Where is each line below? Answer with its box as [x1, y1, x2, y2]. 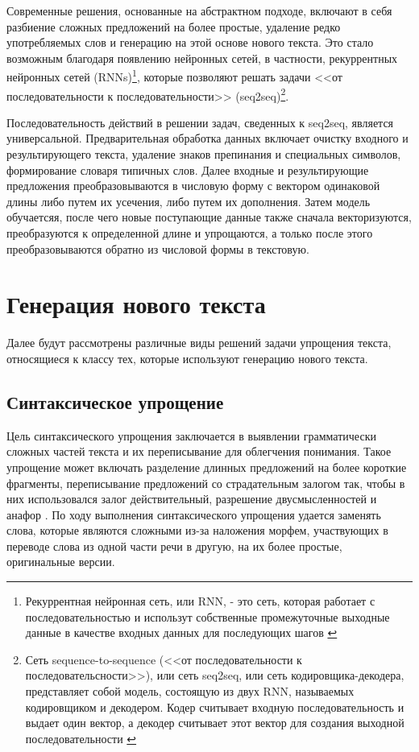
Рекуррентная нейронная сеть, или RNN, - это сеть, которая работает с [25, 593, 375, 609]
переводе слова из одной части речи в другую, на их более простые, [6, 537, 342, 554]
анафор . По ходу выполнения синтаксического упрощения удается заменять [6, 506, 381, 523]
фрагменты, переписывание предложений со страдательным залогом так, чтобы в [6, 474, 405, 491]
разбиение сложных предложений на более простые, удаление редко [6, 18, 341, 35]
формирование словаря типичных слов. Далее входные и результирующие [6, 161, 369, 178]
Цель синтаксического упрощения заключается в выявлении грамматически [6, 427, 376, 444]
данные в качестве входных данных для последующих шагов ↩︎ [25, 624, 338, 641]
